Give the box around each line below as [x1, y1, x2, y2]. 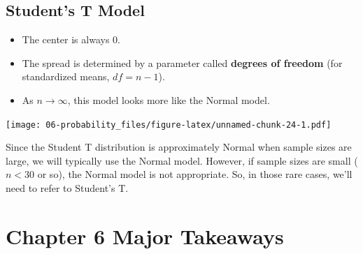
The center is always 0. [22, 32, 120, 47]
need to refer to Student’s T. [6, 181, 129, 195]
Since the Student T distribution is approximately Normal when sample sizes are [6, 140, 352, 154]
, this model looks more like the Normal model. [67, 92, 270, 107]
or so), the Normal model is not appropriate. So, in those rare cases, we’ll [37, 167, 353, 181]
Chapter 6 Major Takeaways [6, 221, 284, 250]
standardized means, [22, 69, 110, 84]
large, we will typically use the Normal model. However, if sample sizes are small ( [6, 153, 358, 167]
